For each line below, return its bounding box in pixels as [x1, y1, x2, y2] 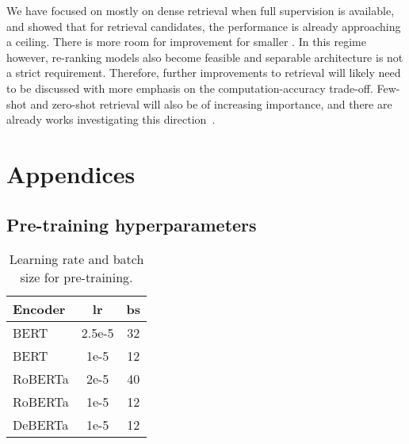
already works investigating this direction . [6, 111, 216, 128]
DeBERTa [13, 415, 69, 434]
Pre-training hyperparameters [6, 212, 257, 236]
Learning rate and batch [9, 250, 144, 269]
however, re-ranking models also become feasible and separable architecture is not [6, 48, 403, 65]
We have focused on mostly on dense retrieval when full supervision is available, [6, 2, 395, 18]
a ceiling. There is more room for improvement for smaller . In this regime [6, 33, 366, 50]
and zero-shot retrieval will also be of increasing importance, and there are [30, 95, 392, 112]
